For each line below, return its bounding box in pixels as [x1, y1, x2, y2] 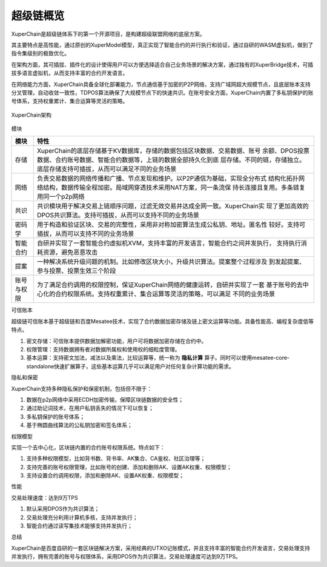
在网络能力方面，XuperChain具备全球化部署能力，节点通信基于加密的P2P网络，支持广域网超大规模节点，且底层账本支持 [11, 81, 311, 88]
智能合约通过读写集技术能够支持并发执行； [26, 522, 133, 529]
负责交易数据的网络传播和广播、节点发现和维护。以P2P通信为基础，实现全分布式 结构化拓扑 [36, 174, 299, 183]
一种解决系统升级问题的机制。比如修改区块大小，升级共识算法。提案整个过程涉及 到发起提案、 [36, 257, 306, 266]
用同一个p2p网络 [36, 193, 85, 201]
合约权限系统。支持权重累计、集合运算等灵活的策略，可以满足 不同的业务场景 [54, 290, 276, 298]
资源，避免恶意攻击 [42, 248, 98, 257]
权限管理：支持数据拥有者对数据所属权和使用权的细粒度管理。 [26, 346, 180, 353]
